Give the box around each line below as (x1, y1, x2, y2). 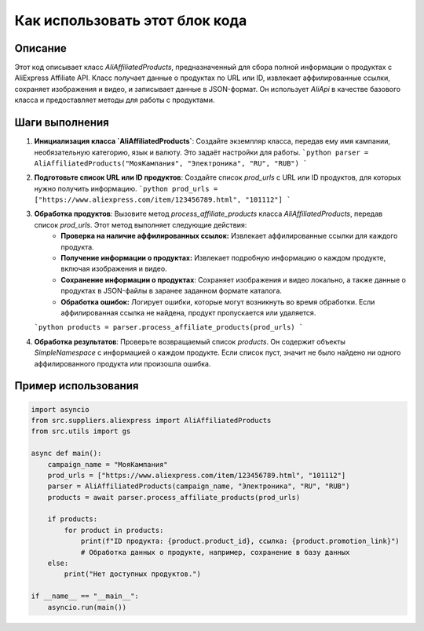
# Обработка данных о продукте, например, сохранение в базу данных (80, 548, 350, 556)
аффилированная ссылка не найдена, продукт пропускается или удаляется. (60, 308, 316, 317)
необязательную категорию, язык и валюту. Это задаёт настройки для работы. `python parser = (34, 148, 369, 157)
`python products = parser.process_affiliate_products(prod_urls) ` (34, 323, 304, 332)
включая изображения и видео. (60, 264, 168, 274)
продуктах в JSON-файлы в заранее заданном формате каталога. (60, 286, 283, 296)
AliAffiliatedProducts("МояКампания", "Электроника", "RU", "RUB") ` (34, 159, 308, 168)
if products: (47, 515, 98, 523)
